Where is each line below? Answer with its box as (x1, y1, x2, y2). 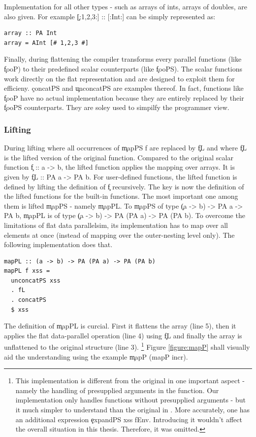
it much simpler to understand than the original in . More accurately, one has (15, 404, 250, 415)
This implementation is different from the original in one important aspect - (15, 375, 245, 386)
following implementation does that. (4, 239, 113, 250)
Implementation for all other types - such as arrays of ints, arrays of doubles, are (4, 1, 247, 11)
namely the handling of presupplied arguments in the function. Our (15, 385, 219, 395)
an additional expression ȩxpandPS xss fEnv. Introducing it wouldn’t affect (15, 414, 242, 424)
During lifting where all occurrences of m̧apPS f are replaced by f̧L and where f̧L (4, 143, 247, 153)
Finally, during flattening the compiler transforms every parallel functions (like (4, 54, 242, 64)
